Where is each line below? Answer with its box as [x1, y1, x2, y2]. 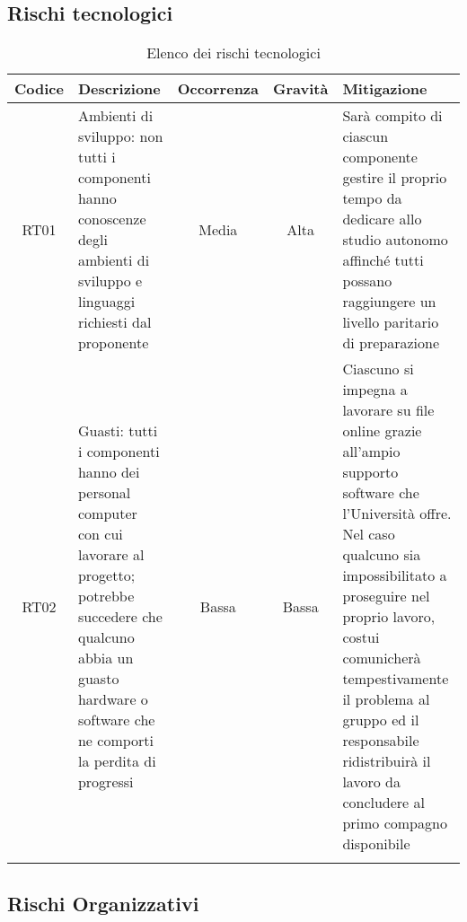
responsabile [342, 730, 419, 751]
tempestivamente [342, 668, 449, 689]
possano [342, 270, 392, 292]
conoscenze [77, 208, 146, 230]
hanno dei [77, 461, 140, 483]
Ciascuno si [342, 358, 414, 380]
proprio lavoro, [342, 606, 436, 628]
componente [342, 146, 418, 168]
